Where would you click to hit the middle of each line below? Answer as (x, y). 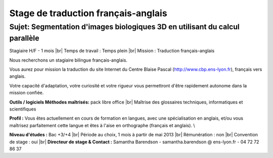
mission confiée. (27, 93)
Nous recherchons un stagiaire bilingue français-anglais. (68, 60)
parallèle (25, 38)
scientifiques (23, 109)
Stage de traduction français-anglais (88, 13)
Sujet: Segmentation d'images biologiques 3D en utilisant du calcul (124, 27)
